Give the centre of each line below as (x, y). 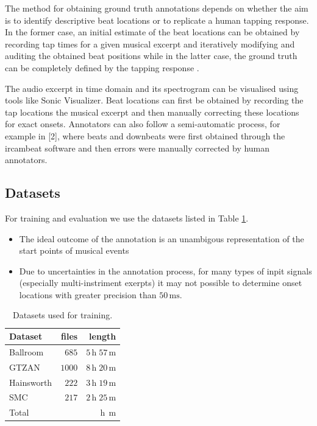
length (103, 336)
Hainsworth (31, 382)
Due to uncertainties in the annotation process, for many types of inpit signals (166, 271)
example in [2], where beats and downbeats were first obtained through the (145, 135)
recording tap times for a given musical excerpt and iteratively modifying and (150, 44)
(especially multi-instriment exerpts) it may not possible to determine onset (161, 283)
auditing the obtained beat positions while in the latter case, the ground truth (151, 56)
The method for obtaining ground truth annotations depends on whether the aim (157, 8)
